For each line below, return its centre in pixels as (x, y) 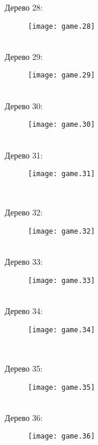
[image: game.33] (62, 280)
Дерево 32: (24, 212)
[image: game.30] (62, 125)
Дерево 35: (24, 368)
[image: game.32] (62, 231)
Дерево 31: (24, 155)
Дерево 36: (24, 417)
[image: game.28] (62, 26)
